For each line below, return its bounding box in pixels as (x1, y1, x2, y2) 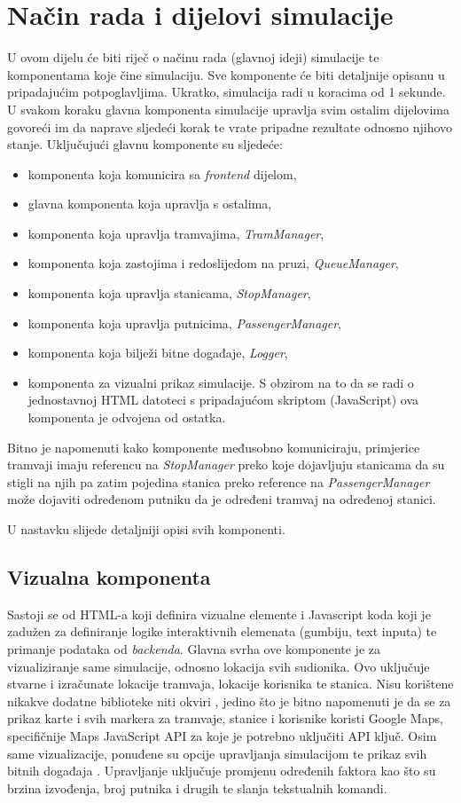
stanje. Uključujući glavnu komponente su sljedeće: (7, 135, 283, 154)
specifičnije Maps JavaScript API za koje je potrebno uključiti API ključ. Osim (7, 726, 437, 744)
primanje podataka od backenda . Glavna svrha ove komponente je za (7, 639, 381, 657)
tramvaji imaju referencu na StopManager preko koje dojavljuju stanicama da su (7, 455, 445, 474)
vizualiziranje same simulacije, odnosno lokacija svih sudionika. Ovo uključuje (7, 657, 430, 675)
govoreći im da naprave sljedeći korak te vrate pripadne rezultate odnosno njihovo (7, 117, 453, 136)
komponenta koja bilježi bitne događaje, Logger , (27, 343, 288, 362)
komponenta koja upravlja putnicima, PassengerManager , (27, 313, 342, 332)
